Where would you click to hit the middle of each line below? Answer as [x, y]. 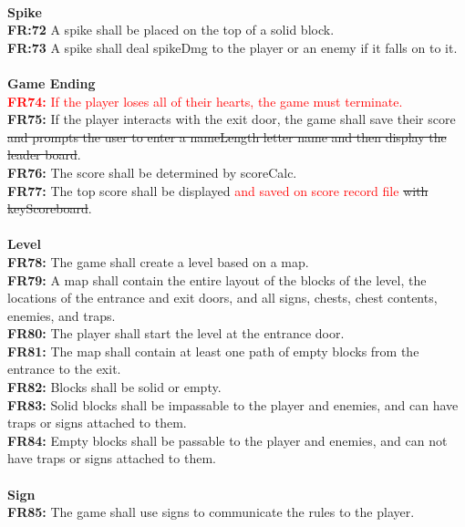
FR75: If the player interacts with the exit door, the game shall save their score [232, 119]
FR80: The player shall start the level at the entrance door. [176, 333]
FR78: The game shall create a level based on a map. [158, 261]
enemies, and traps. [62, 315]
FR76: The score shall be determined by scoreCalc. [152, 172]
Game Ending [52, 83]
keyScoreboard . [50, 208]
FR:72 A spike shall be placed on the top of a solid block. [171, 30]
